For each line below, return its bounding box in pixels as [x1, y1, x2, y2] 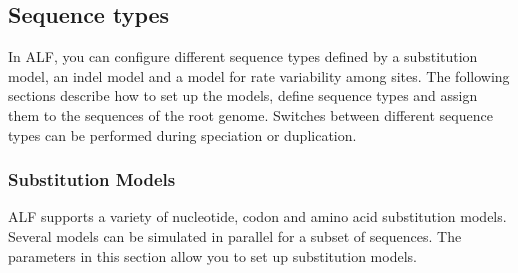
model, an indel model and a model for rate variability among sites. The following [8, 65, 510, 86]
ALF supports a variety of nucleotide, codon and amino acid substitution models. [8, 206, 507, 227]
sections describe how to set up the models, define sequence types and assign [8, 85, 478, 106]
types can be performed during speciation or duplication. [8, 124, 357, 145]
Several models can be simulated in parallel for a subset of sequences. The [8, 225, 462, 246]
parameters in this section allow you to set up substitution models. [8, 245, 417, 266]
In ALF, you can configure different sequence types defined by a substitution [8, 46, 478, 67]
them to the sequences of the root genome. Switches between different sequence [8, 104, 493, 125]
